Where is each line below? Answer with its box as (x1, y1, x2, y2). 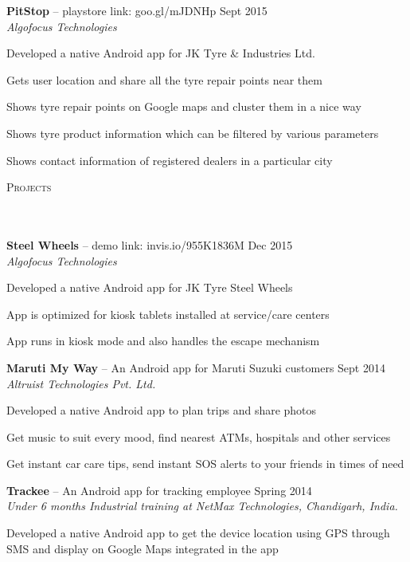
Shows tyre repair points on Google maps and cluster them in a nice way (6, 98, 361, 115)
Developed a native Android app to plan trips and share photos (6, 402, 317, 419)
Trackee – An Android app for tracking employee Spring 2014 (6, 481, 312, 498)
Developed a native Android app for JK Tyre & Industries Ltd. (6, 45, 315, 61)
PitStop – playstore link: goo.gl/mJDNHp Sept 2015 (6, 2, 267, 18)
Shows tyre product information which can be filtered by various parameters (6, 124, 379, 141)
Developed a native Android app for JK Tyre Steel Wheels (6, 279, 293, 296)
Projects (6, 179, 52, 195)
